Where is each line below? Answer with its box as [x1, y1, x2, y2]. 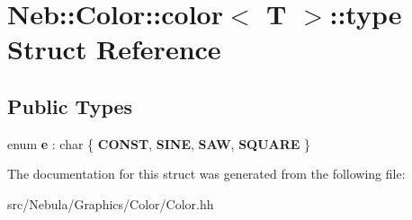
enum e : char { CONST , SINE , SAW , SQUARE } [7, 134, 311, 153]
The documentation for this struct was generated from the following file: [7, 164, 406, 183]
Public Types [7, 92, 133, 119]
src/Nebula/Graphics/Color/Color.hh [7, 194, 214, 213]
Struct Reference [7, 31, 221, 67]
